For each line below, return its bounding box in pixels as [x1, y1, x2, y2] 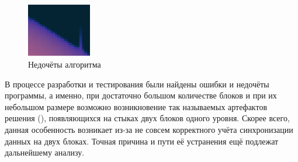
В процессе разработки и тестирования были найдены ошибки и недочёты [5, 78, 269, 90]
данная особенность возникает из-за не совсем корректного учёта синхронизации [5, 124, 293, 135]
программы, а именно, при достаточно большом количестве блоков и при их [5, 89, 277, 101]
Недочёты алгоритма [28, 58, 101, 71]
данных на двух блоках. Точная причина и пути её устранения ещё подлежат [5, 135, 279, 147]
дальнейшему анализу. [5, 146, 85, 159]
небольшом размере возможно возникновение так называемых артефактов [5, 100, 268, 112]
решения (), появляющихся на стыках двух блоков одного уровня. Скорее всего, [5, 112, 290, 124]
